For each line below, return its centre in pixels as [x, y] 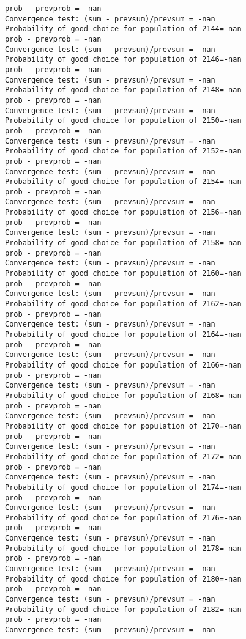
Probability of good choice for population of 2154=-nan [123, 182]
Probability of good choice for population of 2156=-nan [123, 212]
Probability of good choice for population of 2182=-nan [123, 609]
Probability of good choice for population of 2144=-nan [123, 29]
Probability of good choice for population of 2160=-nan [123, 274]
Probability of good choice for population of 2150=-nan [123, 121]
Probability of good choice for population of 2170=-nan [123, 426]
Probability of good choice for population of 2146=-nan [123, 60]
